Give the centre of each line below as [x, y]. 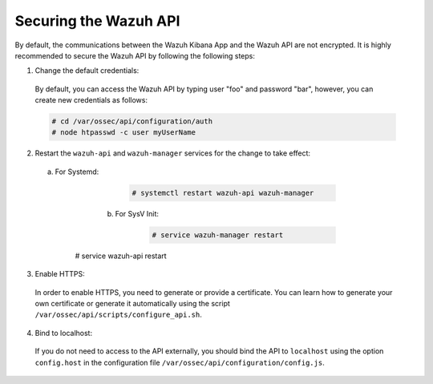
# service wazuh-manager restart [218, 235]
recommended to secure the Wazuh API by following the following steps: [135, 55]
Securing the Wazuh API [97, 21]
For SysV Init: [137, 213]
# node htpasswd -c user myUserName [124, 133]
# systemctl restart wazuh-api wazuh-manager [223, 193]
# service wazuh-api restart [121, 256]
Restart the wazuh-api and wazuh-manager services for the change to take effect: [173, 153]
